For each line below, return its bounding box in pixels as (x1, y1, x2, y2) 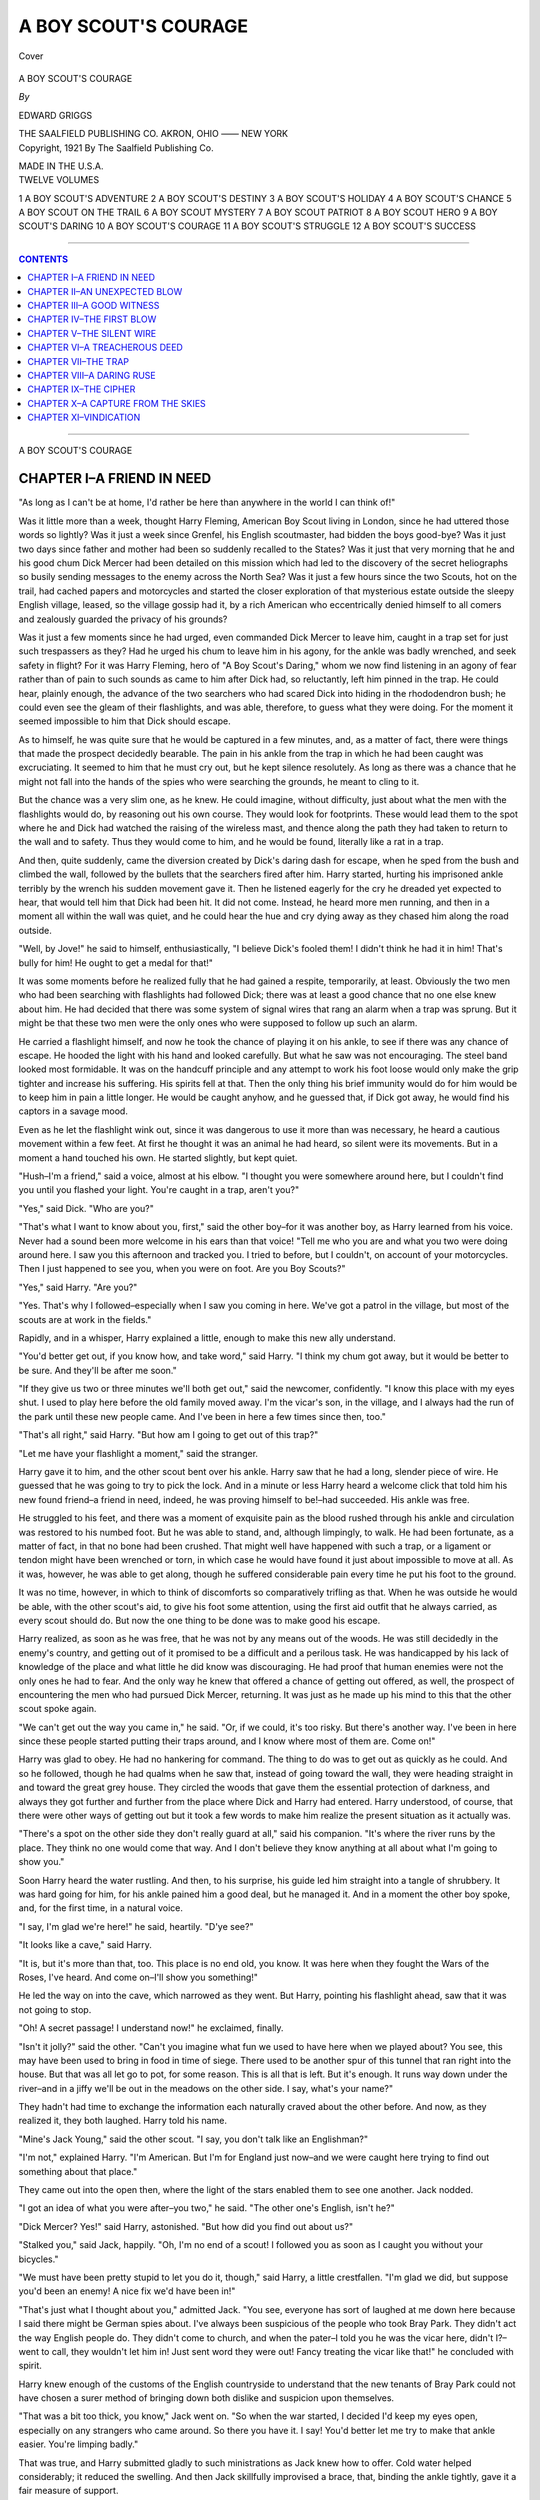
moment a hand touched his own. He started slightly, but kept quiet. (18, 1151, 298, 1164)
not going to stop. (18, 2003, 92, 2015)
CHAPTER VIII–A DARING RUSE (27, 369, 156, 381)
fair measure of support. (18, 2485, 119, 2497)
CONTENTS (18, 253, 69, 265)
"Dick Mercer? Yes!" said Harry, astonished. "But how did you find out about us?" (18, 2220, 354, 2232)
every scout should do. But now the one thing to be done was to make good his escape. (18, 1614, 381, 1626)
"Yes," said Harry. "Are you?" (18, 1281, 138, 1293)
